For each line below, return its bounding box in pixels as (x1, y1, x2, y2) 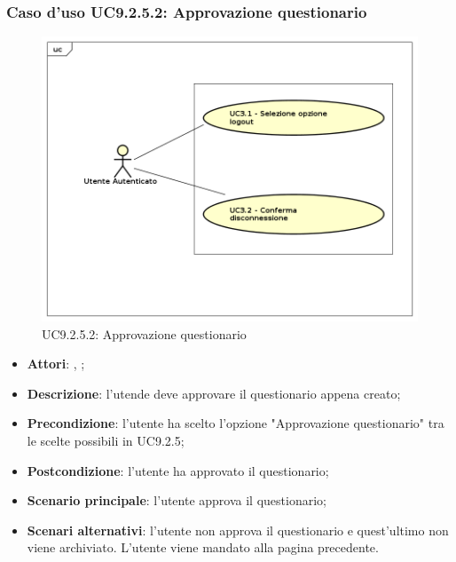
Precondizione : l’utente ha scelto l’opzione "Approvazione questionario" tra (27, 414, 444, 432)
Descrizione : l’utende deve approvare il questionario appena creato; (27, 384, 401, 402)
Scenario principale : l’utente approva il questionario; (27, 491, 326, 510)
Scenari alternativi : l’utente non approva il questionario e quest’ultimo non (27, 520, 449, 539)
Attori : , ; (27, 354, 85, 373)
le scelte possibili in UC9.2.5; (27, 431, 185, 450)
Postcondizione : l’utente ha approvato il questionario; (27, 461, 329, 479)
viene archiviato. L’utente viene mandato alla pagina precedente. (27, 538, 379, 557)
